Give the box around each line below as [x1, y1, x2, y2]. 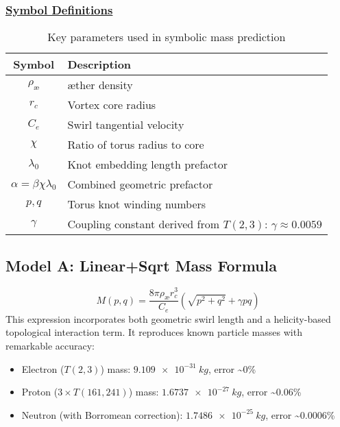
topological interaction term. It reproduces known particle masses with [5, 325, 302, 339]
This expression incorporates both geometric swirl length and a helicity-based [5, 311, 331, 326]
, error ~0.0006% [265, 407, 335, 422]
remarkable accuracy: [5, 338, 95, 352]
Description [67, 56, 132, 73]
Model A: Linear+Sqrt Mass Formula [5, 254, 277, 276]
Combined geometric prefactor [67, 176, 213, 193]
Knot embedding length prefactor [67, 156, 228, 173]
